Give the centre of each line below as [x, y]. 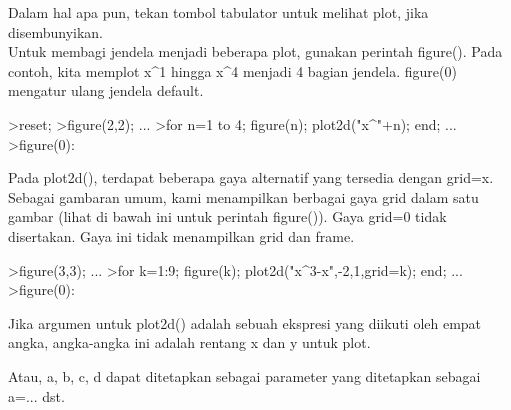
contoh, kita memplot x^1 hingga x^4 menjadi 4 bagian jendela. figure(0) [232, 70]
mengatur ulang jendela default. [106, 90]
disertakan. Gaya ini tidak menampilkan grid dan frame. [181, 235]
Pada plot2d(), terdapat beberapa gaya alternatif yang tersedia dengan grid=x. [251, 177]
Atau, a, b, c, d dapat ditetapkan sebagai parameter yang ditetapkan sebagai [244, 375]
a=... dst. [36, 395]
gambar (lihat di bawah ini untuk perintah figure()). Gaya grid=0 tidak [227, 216]
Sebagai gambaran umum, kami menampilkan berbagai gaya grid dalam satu [243, 196]
